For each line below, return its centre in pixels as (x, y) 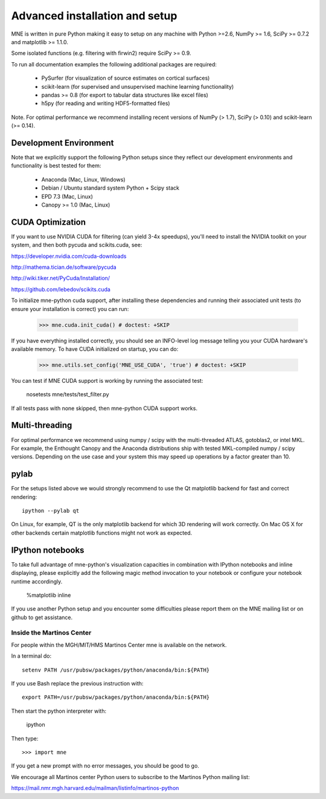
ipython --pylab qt (51, 511)
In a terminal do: (31, 656)
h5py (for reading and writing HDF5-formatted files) (106, 103)
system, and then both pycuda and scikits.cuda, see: (77, 245)
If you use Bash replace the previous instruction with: (77, 683)
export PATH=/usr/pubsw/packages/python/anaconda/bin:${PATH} (116, 697)
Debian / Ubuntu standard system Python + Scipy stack (110, 188)
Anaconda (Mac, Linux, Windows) (84, 179)
